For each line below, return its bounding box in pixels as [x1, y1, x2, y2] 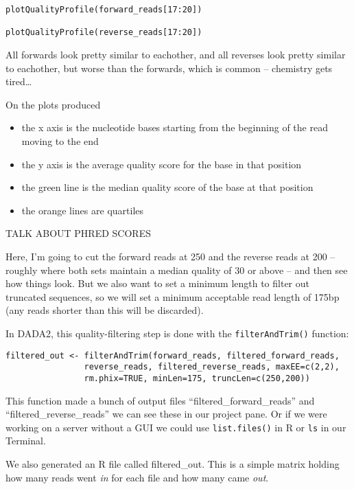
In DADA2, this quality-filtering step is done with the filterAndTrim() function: [5, 326, 349, 340]
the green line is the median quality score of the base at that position [21, 180, 314, 194]
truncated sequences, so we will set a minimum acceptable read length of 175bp [5, 289, 340, 304]
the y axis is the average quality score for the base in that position [21, 157, 302, 171]
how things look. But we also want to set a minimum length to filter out [5, 276, 309, 291]
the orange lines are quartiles [21, 203, 144, 217]
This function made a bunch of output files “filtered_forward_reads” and [5, 393, 315, 407]
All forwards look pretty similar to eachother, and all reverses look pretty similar [5, 47, 346, 61]
